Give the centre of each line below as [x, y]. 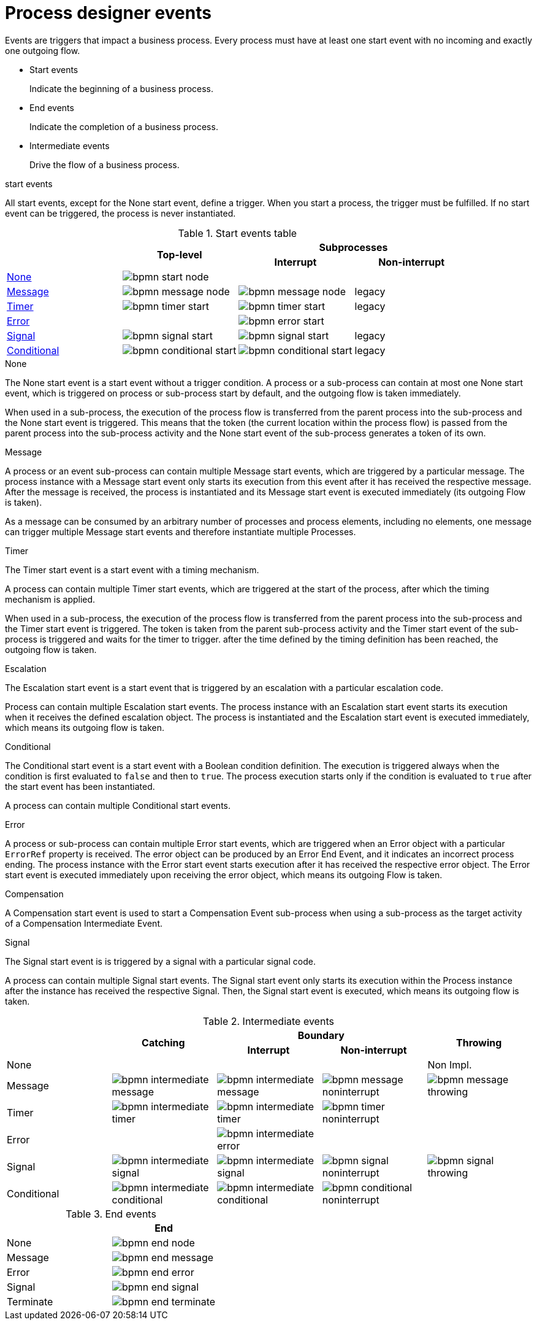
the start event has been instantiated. [80, 786]
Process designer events [108, 13]
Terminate [30, 1301]
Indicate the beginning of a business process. [122, 88]
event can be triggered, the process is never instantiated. [120, 213]
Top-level [180, 254]
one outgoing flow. [43, 50]
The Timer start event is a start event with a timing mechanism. [132, 570]
